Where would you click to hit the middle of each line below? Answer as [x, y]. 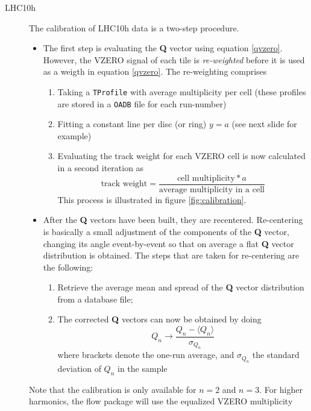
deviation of [79, 368]
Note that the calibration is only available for [113, 389]
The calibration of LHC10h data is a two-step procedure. [134, 27]
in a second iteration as [101, 168]
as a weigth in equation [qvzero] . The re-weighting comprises [155, 71]
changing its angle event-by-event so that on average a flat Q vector [168, 243]
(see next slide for [264, 124]
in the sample [143, 368]
